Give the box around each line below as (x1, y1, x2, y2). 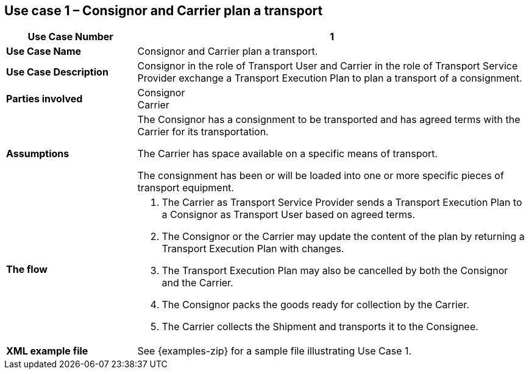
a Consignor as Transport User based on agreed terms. (162, 208, 416, 221)
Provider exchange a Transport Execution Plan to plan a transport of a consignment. (137, 72, 522, 85)
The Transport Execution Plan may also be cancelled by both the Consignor (162, 264, 508, 277)
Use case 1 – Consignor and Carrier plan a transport (4, 3, 323, 18)
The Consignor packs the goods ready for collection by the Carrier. (162, 298, 469, 311)
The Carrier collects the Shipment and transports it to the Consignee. (162, 320, 478, 333)
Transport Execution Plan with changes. (162, 242, 344, 255)
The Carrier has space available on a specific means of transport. (137, 147, 438, 160)
